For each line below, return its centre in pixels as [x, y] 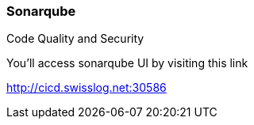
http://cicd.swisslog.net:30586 [87, 88]
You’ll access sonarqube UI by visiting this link [127, 63]
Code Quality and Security [75, 39]
